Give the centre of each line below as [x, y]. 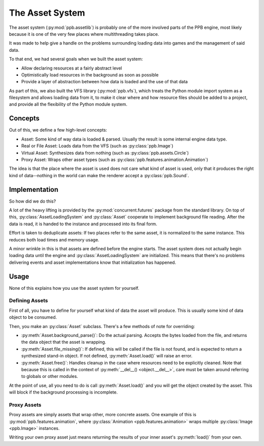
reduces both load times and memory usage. [54, 239]
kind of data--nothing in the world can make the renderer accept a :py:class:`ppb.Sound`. [99, 175]
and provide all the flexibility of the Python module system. [68, 104]
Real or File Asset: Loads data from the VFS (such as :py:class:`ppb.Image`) [97, 146]
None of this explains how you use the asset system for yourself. [74, 288]
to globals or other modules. [50, 376]
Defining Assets [29, 301]
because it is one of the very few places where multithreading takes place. [84, 34]
